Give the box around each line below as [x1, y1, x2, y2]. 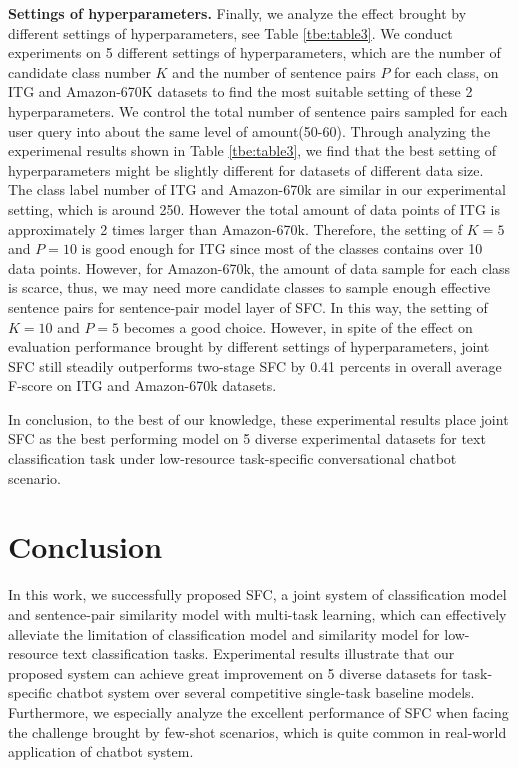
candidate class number [8, 61, 151, 82]
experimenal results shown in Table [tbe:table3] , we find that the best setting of [8, 140, 497, 161]
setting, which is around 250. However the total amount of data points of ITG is [8, 198, 501, 219]
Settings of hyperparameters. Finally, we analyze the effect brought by [8, 3, 467, 23]
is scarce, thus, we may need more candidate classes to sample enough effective [8, 277, 491, 298]
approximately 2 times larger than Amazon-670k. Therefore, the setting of [8, 218, 463, 239]
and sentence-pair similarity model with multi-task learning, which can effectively [8, 603, 507, 624]
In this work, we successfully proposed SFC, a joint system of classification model [8, 584, 507, 605]
